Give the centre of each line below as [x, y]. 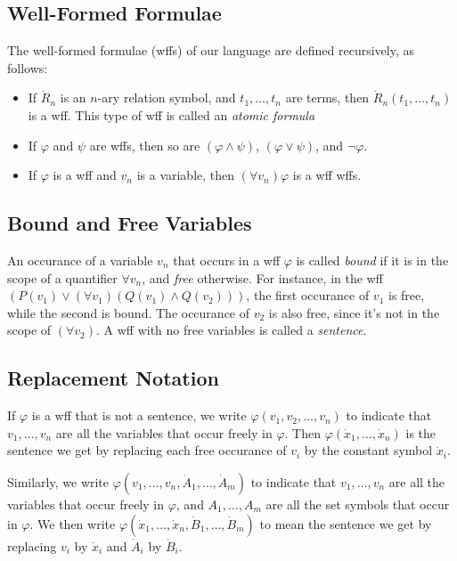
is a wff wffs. [327, 175]
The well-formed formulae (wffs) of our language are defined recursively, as [211, 50]
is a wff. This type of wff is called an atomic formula [171, 114]
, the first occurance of [308, 295]
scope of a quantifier [62, 277]
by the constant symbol [368, 450]
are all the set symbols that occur [358, 504]
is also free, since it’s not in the [354, 312]
